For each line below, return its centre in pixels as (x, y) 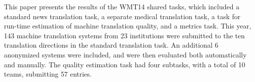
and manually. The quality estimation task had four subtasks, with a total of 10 (125, 64)
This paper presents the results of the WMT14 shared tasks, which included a (122, 6)
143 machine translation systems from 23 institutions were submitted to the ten (125, 35)
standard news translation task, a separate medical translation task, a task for (122, 16)
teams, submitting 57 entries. (48, 74)
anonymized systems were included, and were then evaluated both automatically (125, 54)
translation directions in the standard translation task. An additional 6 (111, 45)
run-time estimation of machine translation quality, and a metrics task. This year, (128, 26)
